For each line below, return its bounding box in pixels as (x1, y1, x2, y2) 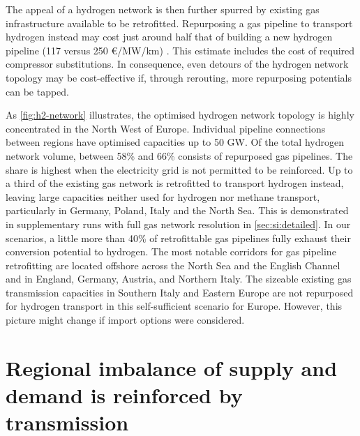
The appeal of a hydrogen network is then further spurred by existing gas (6, 2, 320, 16)
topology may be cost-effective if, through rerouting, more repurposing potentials (6, 70, 352, 84)
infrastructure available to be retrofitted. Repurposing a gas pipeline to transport (6, 15, 353, 30)
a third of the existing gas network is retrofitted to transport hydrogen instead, (6, 176, 344, 190)
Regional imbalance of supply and (6, 353, 338, 382)
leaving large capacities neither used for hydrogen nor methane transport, (6, 189, 320, 204)
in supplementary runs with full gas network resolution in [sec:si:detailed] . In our (6, 216, 351, 231)
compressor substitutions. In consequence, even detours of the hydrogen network (6, 57, 349, 71)
